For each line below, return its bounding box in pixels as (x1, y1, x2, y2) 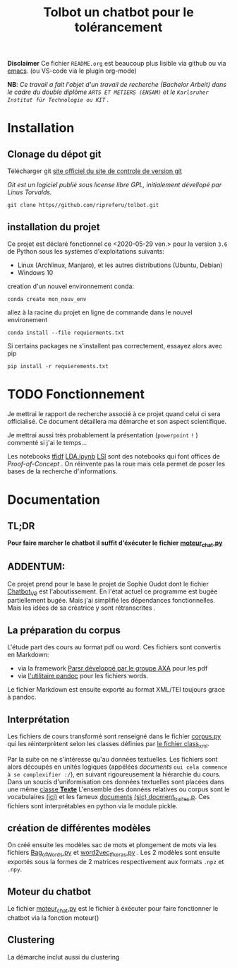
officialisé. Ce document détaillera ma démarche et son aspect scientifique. (7, 417, 227, 425)
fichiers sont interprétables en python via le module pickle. (7, 801, 178, 810)
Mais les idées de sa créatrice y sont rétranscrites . (7, 603, 156, 612)
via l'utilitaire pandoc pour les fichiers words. (17, 672, 149, 680)
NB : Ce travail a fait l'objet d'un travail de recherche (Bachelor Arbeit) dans (7, 81, 227, 89)
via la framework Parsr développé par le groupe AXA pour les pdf (17, 664, 208, 673)
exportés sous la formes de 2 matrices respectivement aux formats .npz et (7, 858, 224, 866)
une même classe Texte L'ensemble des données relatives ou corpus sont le (7, 785, 230, 793)
